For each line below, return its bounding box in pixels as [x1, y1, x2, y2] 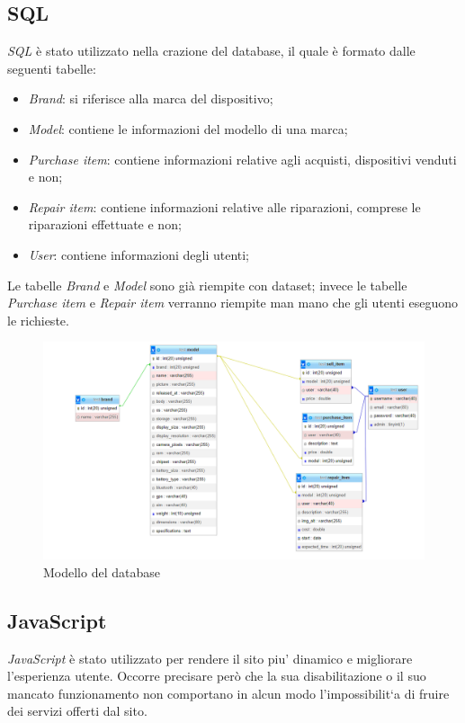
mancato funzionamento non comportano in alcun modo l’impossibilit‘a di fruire [7, 683, 450, 702]
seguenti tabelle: [7, 58, 96, 77]
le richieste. [7, 310, 69, 329]
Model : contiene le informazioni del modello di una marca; [28, 119, 348, 138]
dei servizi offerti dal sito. [7, 701, 148, 720]
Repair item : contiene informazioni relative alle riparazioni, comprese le [28, 197, 421, 216]
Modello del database [43, 562, 160, 581]
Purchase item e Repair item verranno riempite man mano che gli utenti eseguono [7, 293, 458, 312]
